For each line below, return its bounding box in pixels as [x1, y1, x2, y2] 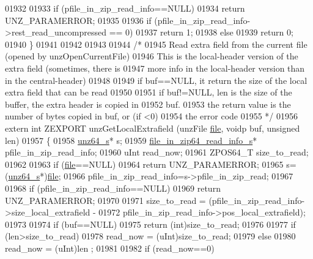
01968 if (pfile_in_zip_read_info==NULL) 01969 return [5, 181, 221, 194]
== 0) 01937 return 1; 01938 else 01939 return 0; [109, 26, 293, 39]
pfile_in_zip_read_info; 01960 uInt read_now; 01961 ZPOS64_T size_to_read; [5, 146, 309, 159]
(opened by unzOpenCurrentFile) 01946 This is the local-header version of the [5, 50, 298, 62]
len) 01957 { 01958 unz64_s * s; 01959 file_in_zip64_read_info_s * [5, 133, 257, 146]
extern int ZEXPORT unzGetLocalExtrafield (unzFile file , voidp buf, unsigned [5, 121, 300, 134]
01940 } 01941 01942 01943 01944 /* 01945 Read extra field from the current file [5, 37, 307, 50]
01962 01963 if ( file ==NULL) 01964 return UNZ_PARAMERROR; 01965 [5, 157, 284, 170]
